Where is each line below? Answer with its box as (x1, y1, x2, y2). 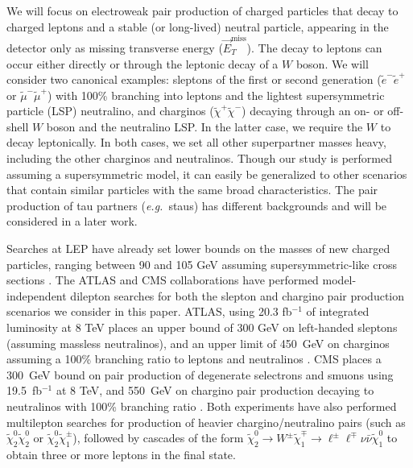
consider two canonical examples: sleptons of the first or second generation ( (6, 71, 382, 88)
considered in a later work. (6, 213, 138, 230)
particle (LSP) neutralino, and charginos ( (6, 102, 214, 119)
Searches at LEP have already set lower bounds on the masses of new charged (6, 240, 390, 257)
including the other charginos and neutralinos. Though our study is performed (6, 150, 392, 167)
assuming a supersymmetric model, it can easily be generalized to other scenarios (6, 165, 407, 182)
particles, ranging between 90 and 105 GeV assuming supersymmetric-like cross (6, 255, 397, 272)
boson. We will (295, 55, 369, 72)
